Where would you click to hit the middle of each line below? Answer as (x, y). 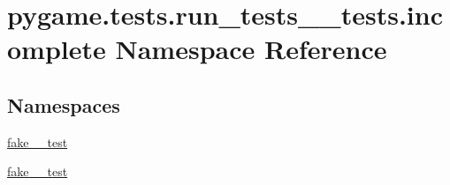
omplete (57, 49)
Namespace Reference (251, 49)
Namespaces (64, 104)
